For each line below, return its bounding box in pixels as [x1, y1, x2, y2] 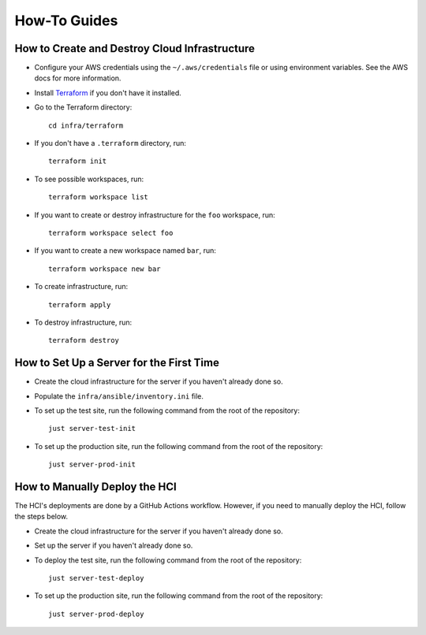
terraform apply [48, 300, 111, 309]
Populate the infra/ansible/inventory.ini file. [34, 391, 204, 401]
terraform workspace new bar [48, 264, 161, 273]
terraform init [48, 157, 107, 165]
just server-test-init [48, 424, 136, 433]
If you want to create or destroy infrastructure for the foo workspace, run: [34, 210, 275, 220]
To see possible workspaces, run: [34, 174, 144, 184]
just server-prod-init [48, 460, 136, 469]
